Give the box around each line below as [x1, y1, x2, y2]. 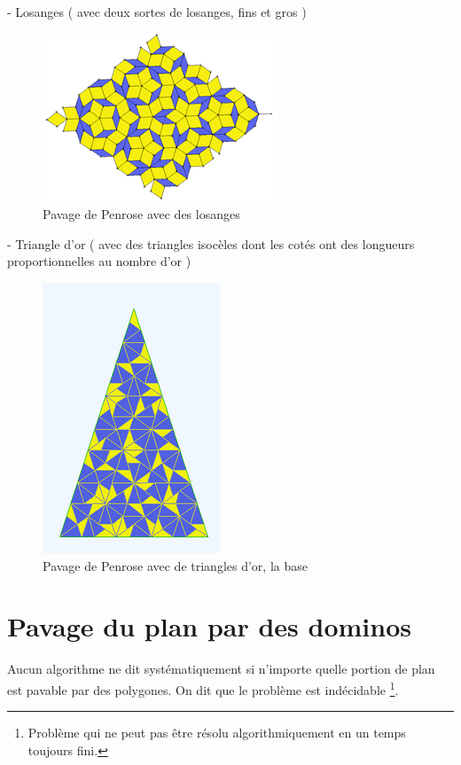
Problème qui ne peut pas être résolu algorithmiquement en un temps [27, 723, 406, 742]
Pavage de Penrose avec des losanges [43, 205, 240, 223]
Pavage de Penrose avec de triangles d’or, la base [43, 556, 308, 574]
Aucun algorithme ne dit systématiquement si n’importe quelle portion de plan [7, 660, 435, 678]
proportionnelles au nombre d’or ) [7, 252, 191, 270]
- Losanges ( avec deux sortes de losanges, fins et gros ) [7, 3, 307, 20]
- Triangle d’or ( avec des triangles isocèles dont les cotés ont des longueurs [7, 234, 415, 253]
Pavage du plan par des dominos [7, 608, 411, 644]
